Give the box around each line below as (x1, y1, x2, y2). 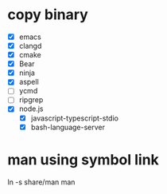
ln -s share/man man (7, 177, 76, 187)
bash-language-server (30, 122, 105, 132)
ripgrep (18, 95, 44, 105)
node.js (18, 104, 44, 113)
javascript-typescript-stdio (30, 113, 118, 123)
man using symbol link (7, 150, 160, 168)
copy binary (7, 6, 88, 24)
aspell (18, 77, 39, 87)
